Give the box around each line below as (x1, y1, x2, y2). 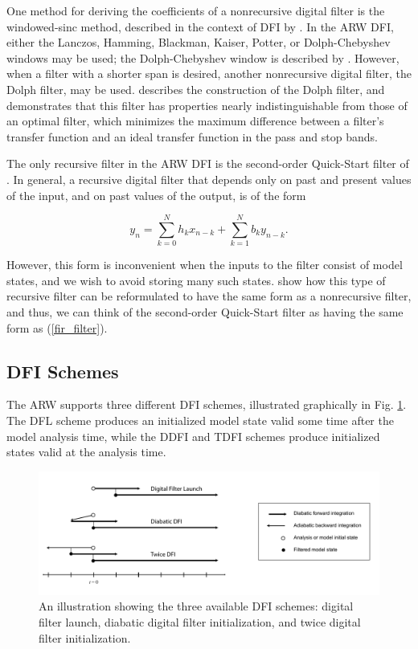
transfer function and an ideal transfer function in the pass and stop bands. (6, 128, 378, 145)
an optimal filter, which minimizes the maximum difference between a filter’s (6, 112, 384, 129)
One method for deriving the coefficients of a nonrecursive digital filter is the (6, 2, 385, 18)
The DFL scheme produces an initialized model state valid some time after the (6, 412, 394, 429)
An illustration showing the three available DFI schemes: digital (39, 598, 354, 614)
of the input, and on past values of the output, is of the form (6, 186, 306, 203)
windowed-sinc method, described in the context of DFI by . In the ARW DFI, (6, 18, 394, 35)
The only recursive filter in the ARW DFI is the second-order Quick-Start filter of (6, 155, 409, 172)
